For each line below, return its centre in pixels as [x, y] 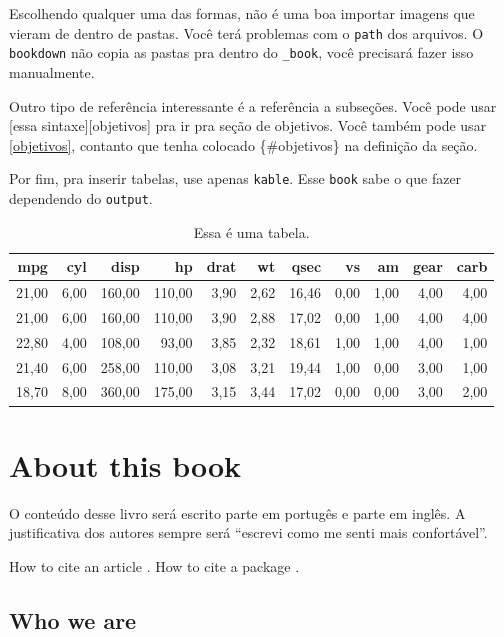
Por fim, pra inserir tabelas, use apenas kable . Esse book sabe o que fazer [235, 178]
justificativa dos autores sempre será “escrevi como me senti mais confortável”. [248, 532]
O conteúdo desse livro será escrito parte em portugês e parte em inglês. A [237, 512]
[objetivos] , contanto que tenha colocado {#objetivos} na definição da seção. [243, 144]
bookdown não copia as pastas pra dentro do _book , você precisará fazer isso [241, 52]
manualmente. [52, 71]
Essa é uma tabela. [251, 231]
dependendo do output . [81, 197]
